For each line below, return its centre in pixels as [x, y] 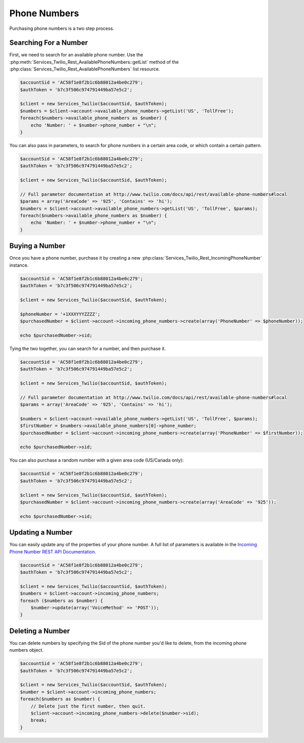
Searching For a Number [49, 43]
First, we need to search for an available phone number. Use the [76, 55]
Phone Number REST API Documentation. [53, 552]
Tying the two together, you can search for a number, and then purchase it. [88, 348]
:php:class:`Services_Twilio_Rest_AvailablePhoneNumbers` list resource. [85, 69]
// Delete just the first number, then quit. [88, 706]
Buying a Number [37, 246]
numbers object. [27, 650]
